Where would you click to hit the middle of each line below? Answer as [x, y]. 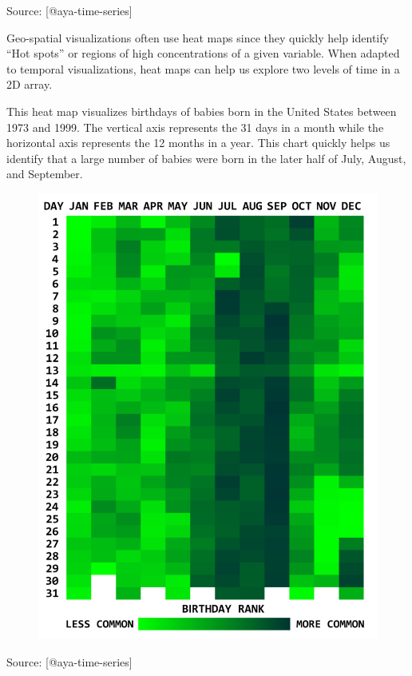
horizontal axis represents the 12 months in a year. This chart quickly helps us [198, 143]
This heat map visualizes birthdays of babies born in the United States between [202, 111]
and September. [45, 174]
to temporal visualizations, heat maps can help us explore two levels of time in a [203, 68]
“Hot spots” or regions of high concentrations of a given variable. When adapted [203, 53]
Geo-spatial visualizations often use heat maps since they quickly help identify [198, 37]
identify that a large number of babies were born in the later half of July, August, [206, 158]
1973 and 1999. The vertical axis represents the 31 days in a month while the [195, 127]
